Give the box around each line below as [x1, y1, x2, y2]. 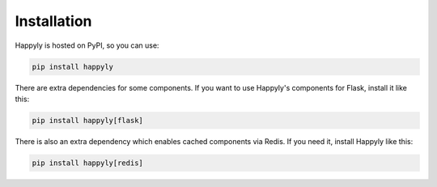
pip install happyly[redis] [32, 158, 143, 168]
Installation [15, 12, 92, 30]
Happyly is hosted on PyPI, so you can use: [15, 40, 159, 50]
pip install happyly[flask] [32, 116, 143, 125]
